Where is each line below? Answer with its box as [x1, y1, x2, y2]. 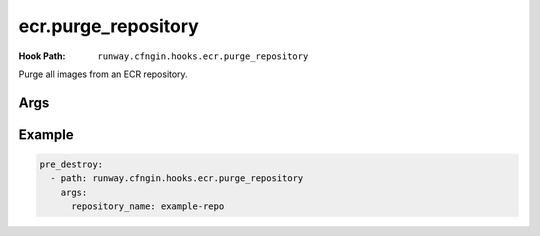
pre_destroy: [39, 158, 104, 170]
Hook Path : [18, 50, 66, 62]
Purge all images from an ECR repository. [18, 68, 189, 80]
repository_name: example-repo [71, 201, 225, 212]
